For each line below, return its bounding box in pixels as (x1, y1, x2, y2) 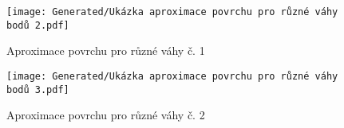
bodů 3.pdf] (6, 83, 69, 95)
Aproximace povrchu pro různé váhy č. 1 (6, 42, 205, 59)
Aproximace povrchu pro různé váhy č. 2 (6, 107, 205, 123)
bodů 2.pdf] (6, 19, 69, 31)
